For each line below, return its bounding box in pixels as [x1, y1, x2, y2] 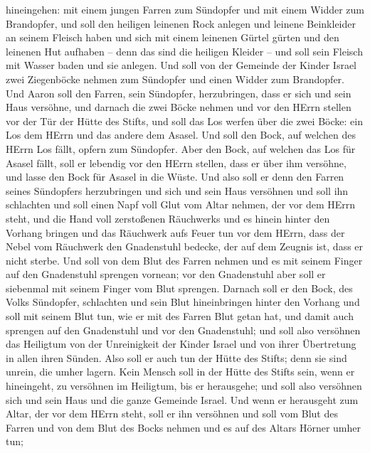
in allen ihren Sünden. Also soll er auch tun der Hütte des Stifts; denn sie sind [6, 350, 347, 365]
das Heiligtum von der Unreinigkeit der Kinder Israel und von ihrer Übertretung [6, 336, 356, 351]
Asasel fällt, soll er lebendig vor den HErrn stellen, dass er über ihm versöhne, [6, 155, 347, 170]
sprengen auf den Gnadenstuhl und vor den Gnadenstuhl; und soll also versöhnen [6, 322, 361, 337]
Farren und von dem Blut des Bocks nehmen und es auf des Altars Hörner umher [6, 420, 361, 435]
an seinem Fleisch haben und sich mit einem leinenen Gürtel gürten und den [6, 30, 339, 45]
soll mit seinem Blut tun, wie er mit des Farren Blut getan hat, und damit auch [6, 309, 354, 324]
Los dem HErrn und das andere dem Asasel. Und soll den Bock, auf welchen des [6, 127, 356, 142]
